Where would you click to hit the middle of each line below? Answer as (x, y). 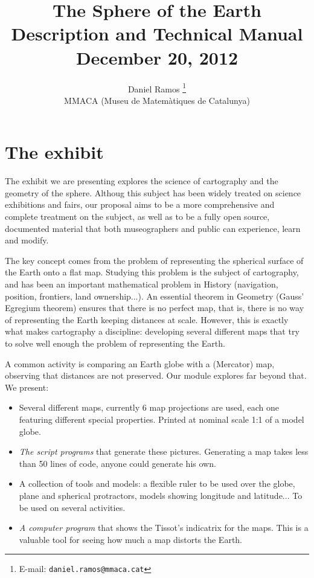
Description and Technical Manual (157, 34)
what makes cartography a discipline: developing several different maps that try (152, 331)
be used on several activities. (72, 507)
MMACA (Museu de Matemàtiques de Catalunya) (157, 100)
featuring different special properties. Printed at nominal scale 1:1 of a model (162, 419)
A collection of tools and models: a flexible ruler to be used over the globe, (157, 483)
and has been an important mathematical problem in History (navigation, (142, 284)
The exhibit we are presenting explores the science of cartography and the (142, 181)
